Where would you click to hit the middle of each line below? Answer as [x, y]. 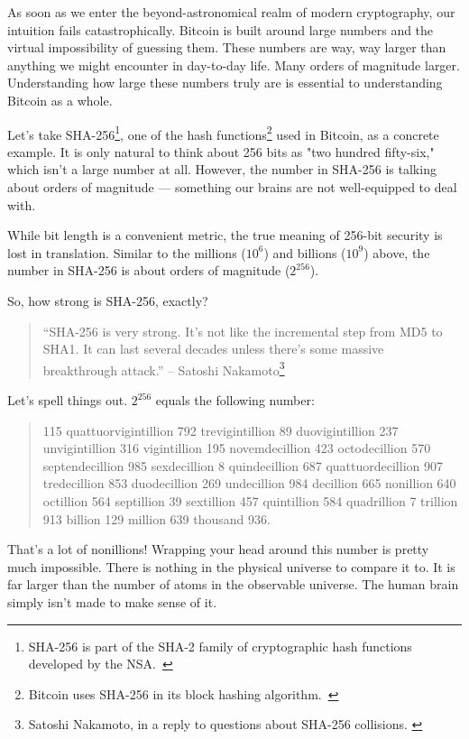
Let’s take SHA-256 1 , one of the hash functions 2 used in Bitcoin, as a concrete [223, 133]
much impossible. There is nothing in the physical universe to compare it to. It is [231, 566]
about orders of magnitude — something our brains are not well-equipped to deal [232, 187]
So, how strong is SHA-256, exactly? [108, 300]
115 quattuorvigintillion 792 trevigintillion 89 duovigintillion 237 [221, 430]
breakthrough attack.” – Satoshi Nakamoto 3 [164, 368]
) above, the [397, 252]
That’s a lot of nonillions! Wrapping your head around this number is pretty [218, 549]
